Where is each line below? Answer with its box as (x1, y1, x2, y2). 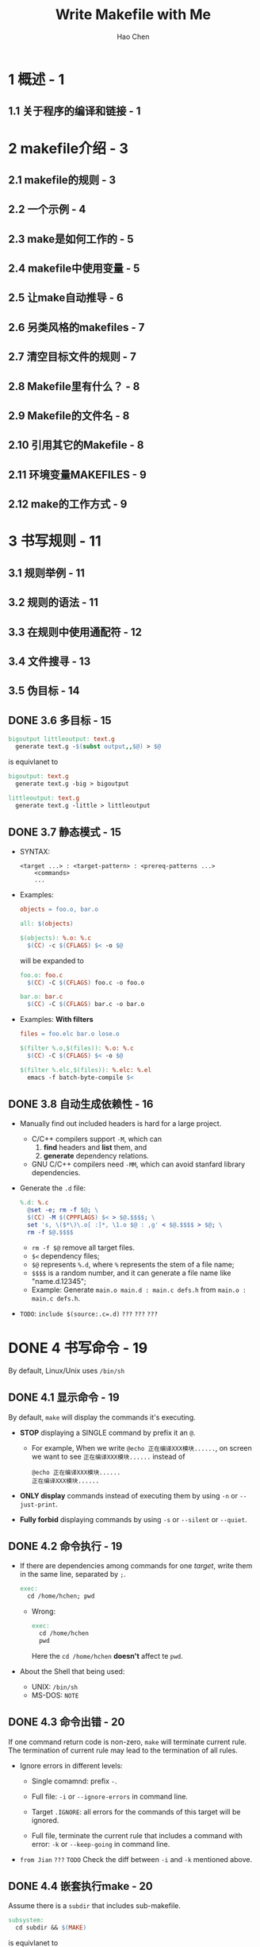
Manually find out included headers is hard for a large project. (19, 1119, 222, 1128)
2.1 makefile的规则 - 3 (8, 173, 117, 187)
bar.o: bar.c (19, 993, 63, 1001)
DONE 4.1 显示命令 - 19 (8, 1391, 120, 1405)
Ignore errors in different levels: (19, 1760, 123, 1770)
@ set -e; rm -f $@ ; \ (27, 1206, 99, 1214)
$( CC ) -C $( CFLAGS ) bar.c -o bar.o (27, 1000, 145, 1008)
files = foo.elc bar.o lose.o (19, 1030, 120, 1038)
